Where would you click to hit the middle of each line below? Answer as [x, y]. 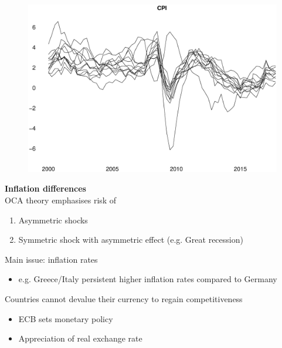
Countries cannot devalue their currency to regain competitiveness [124, 299]
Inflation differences [45, 188]
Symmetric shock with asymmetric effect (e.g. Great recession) [131, 240]
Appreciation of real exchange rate [80, 338]
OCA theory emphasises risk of [61, 200]
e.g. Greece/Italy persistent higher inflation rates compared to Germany [148, 279]
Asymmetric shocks [53, 220]
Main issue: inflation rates [51, 259]
